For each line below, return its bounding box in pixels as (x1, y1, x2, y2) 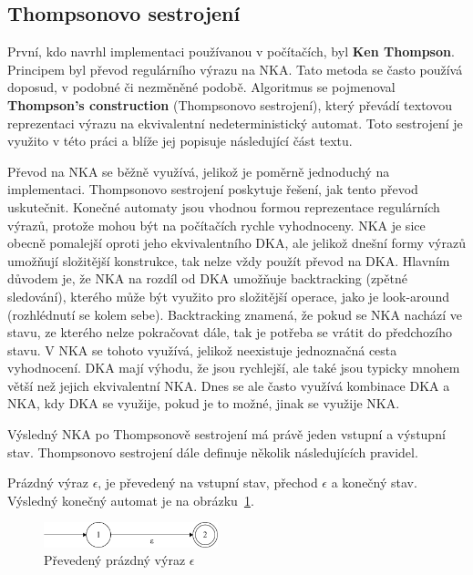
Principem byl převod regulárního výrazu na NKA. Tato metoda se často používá (7, 59, 463, 78)
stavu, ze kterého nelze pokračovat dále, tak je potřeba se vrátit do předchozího (7, 323, 452, 342)
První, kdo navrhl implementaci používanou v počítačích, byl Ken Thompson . (7, 42, 455, 61)
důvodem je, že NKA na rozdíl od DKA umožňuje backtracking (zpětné (7, 269, 407, 288)
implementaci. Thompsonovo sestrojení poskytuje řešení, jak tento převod (7, 180, 418, 199)
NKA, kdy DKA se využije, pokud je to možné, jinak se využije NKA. (7, 394, 400, 413)
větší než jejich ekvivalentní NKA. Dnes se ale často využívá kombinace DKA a (7, 375, 450, 395)
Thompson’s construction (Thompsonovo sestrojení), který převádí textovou (7, 95, 452, 114)
